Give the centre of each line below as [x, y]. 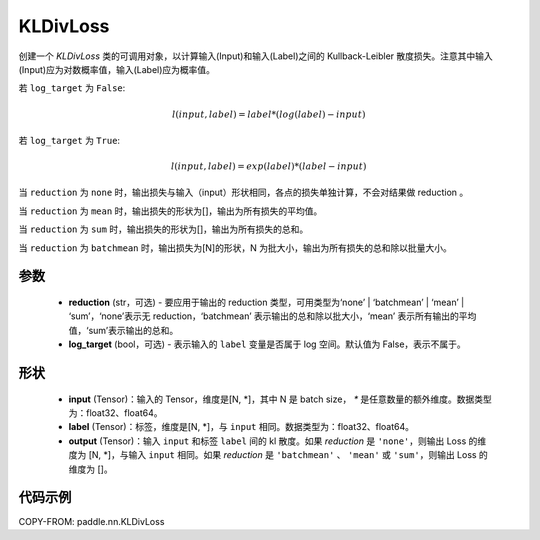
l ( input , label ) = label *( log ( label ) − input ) [268, 114]
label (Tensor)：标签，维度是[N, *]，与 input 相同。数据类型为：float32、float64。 [241, 427]
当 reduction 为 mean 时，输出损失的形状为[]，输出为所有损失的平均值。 [170, 211]
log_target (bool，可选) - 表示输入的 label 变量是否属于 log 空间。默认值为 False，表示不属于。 [267, 344]
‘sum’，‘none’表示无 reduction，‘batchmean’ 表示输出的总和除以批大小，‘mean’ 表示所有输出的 [263, 316]
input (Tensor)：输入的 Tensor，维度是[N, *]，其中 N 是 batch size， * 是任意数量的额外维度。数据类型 [280, 399]
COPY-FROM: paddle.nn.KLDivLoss [91, 521]
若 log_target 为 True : [69, 140]
